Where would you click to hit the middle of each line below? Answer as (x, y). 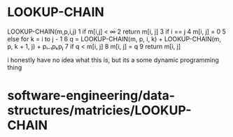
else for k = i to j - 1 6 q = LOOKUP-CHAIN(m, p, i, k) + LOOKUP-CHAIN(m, (114, 38)
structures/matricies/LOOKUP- (99, 111)
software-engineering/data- (91, 96)
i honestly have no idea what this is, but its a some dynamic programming (113, 59)
